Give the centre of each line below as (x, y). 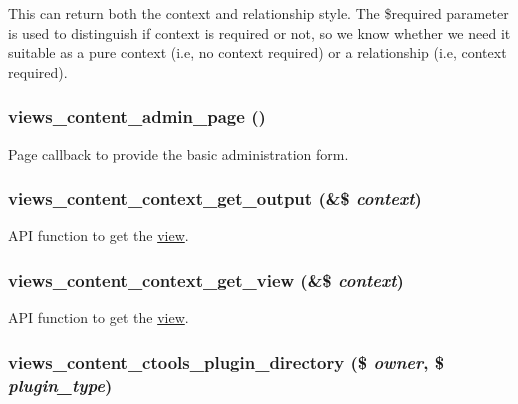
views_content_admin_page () (137, 116)
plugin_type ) (60, 384)
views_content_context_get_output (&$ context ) (215, 198)
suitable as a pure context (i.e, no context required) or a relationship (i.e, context (257, 52)
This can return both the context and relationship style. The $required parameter (258, 13)
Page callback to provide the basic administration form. (178, 153)
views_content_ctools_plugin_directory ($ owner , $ (226, 361)
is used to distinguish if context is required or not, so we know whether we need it (259, 32)
